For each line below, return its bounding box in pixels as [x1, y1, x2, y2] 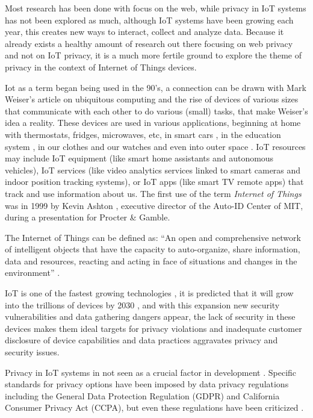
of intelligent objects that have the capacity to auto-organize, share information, [5, 243, 300, 255]
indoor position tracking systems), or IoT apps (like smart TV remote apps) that [5, 175, 304, 188]
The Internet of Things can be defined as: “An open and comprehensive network [5, 231, 301, 243]
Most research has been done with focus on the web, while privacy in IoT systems [5, 2, 306, 14]
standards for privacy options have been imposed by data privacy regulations [5, 378, 289, 390]
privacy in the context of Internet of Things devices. [5, 60, 197, 73]
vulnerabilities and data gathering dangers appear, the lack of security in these [5, 310, 296, 323]
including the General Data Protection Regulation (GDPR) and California [5, 389, 280, 402]
